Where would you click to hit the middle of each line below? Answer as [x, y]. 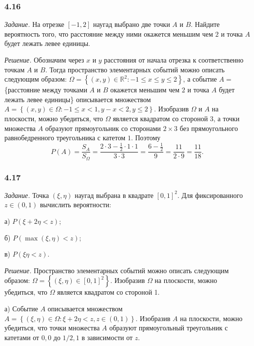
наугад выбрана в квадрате [114, 195]
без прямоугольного [209, 128]
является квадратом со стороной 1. [108, 292]
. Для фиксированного [210, 195]
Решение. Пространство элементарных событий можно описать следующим [117, 270]
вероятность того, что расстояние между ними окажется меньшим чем [109, 33]
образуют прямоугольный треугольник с [169, 328]
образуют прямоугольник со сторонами [103, 128]
